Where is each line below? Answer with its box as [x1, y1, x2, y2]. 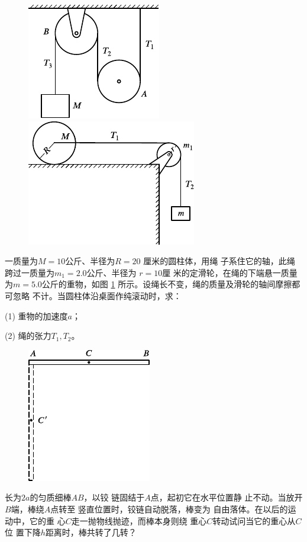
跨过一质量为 [5, 266, 54, 278]
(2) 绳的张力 [5, 329, 51, 342]
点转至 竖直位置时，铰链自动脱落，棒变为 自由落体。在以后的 [50, 502, 288, 515]
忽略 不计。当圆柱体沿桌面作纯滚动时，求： [12, 289, 182, 302]
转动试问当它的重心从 [212, 514, 296, 527]
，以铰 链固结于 [83, 491, 145, 503]
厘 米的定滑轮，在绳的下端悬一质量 [162, 266, 298, 278]
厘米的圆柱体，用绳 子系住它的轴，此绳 [143, 255, 295, 267]
